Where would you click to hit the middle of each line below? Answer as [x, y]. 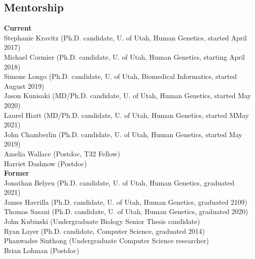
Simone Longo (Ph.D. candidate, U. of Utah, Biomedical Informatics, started [120, 76]
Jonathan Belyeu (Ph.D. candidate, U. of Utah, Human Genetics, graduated [119, 182]
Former [17, 173]
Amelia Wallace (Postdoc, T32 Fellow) [62, 153]
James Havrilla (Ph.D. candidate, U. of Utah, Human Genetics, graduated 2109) [126, 202]
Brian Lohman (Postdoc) [42, 250]
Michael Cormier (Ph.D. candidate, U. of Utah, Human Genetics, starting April [125, 56]
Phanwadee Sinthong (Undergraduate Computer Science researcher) [107, 240]
